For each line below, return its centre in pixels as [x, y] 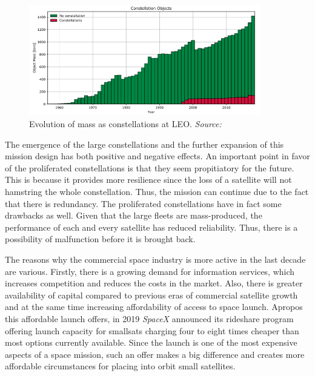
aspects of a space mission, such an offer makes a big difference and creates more [155, 354]
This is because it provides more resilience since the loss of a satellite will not [148, 180]
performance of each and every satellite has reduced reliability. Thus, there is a [151, 227]
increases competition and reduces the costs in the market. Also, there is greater [154, 283]
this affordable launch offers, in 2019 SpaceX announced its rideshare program [149, 318]
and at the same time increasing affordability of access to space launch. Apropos [154, 307]
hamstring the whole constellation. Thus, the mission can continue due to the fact [157, 191]
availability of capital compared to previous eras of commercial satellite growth [151, 295]
